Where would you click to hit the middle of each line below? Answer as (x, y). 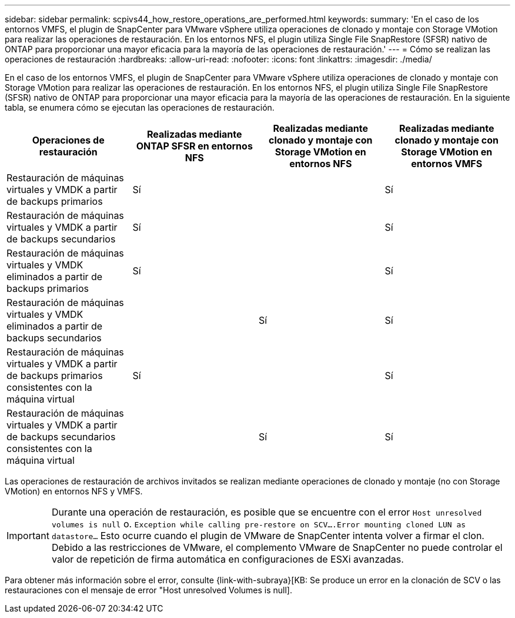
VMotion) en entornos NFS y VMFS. (74, 491)
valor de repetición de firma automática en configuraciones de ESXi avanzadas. (228, 559)
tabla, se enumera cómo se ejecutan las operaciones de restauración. (140, 107)
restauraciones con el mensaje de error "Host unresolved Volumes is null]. (148, 590)
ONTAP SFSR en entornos (194, 146)
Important (28, 536)
